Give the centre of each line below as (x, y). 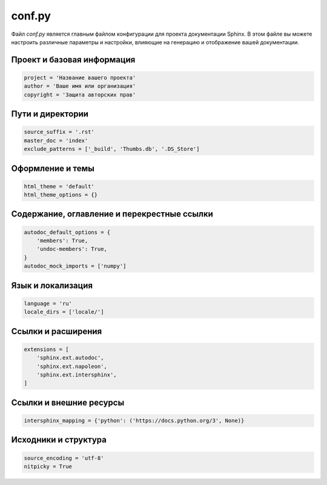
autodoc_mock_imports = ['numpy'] (75, 266)
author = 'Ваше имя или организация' (80, 86)
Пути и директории (50, 114)
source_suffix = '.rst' (59, 132)
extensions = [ (46, 349)
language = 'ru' (48, 303)
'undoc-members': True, (72, 249)
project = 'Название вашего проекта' (80, 78)
